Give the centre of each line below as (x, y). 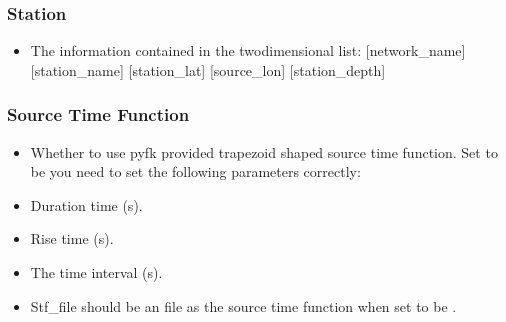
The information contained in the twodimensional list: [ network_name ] (248, 50)
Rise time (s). (72, 238)
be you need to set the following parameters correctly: (195, 171)
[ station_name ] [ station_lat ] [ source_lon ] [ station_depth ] (208, 69)
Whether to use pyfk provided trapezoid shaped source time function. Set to (264, 151)
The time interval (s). (96, 272)
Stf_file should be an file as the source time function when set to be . (243, 305)
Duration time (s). (86, 204)
